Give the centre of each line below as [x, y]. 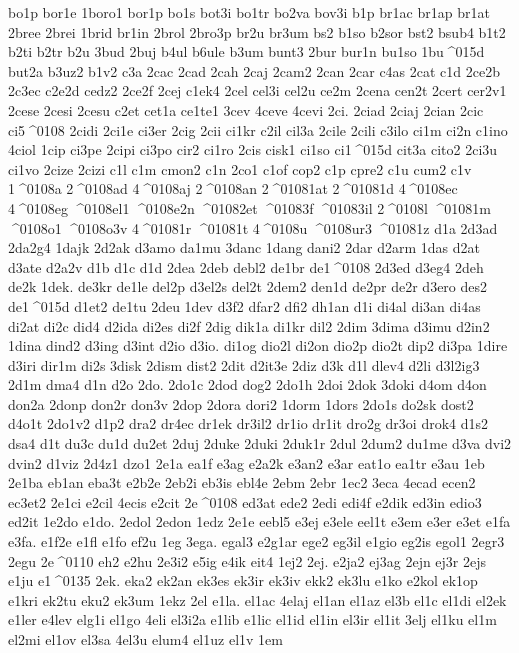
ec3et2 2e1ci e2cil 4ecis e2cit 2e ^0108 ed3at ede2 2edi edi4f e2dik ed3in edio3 [245, 501]
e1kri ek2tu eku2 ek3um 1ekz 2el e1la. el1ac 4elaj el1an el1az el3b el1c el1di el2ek [257, 599]
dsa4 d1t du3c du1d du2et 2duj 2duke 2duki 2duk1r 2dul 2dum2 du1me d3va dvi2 [260, 443]
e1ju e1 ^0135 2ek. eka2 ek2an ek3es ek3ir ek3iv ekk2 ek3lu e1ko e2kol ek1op [243, 580]
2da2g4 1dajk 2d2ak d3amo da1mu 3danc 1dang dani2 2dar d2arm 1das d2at [244, 247]
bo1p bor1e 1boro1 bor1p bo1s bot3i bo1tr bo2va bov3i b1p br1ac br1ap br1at [249, 12]
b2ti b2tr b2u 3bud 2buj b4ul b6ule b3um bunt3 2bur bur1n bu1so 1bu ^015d [246, 51]
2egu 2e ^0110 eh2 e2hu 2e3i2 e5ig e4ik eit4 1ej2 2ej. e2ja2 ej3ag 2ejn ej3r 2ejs [247, 560]
